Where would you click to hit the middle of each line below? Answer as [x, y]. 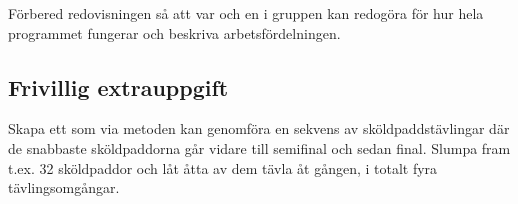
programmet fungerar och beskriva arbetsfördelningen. [174, 32]
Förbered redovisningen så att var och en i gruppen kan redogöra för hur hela [246, 13]
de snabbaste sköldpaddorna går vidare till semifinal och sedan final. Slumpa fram [259, 147]
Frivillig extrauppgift [118, 86]
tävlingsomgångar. [64, 187]
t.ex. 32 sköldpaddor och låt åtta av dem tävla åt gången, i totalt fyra [223, 167]
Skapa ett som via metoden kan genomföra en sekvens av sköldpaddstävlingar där [259, 128]
